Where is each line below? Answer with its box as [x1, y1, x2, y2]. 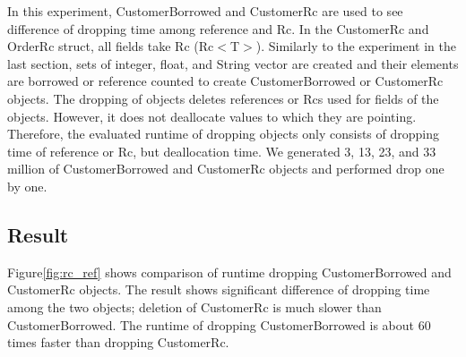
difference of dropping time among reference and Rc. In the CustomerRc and [7, 19, 429, 38]
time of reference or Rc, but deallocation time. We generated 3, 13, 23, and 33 [7, 141, 436, 160]
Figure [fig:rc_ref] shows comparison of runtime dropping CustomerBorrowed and [7, 262, 452, 281]
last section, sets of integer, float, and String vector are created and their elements [7, 54, 459, 72]
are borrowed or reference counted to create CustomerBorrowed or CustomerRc [7, 72, 444, 90]
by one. [7, 176, 47, 195]
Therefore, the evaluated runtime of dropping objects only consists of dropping [7, 124, 439, 143]
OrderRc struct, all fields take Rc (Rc [7, 37, 214, 55]
